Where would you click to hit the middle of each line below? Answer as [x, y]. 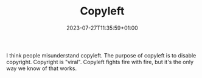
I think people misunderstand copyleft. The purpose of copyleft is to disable [101, 55]
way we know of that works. [42, 68]
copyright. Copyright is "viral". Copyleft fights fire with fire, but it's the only [100, 62]
